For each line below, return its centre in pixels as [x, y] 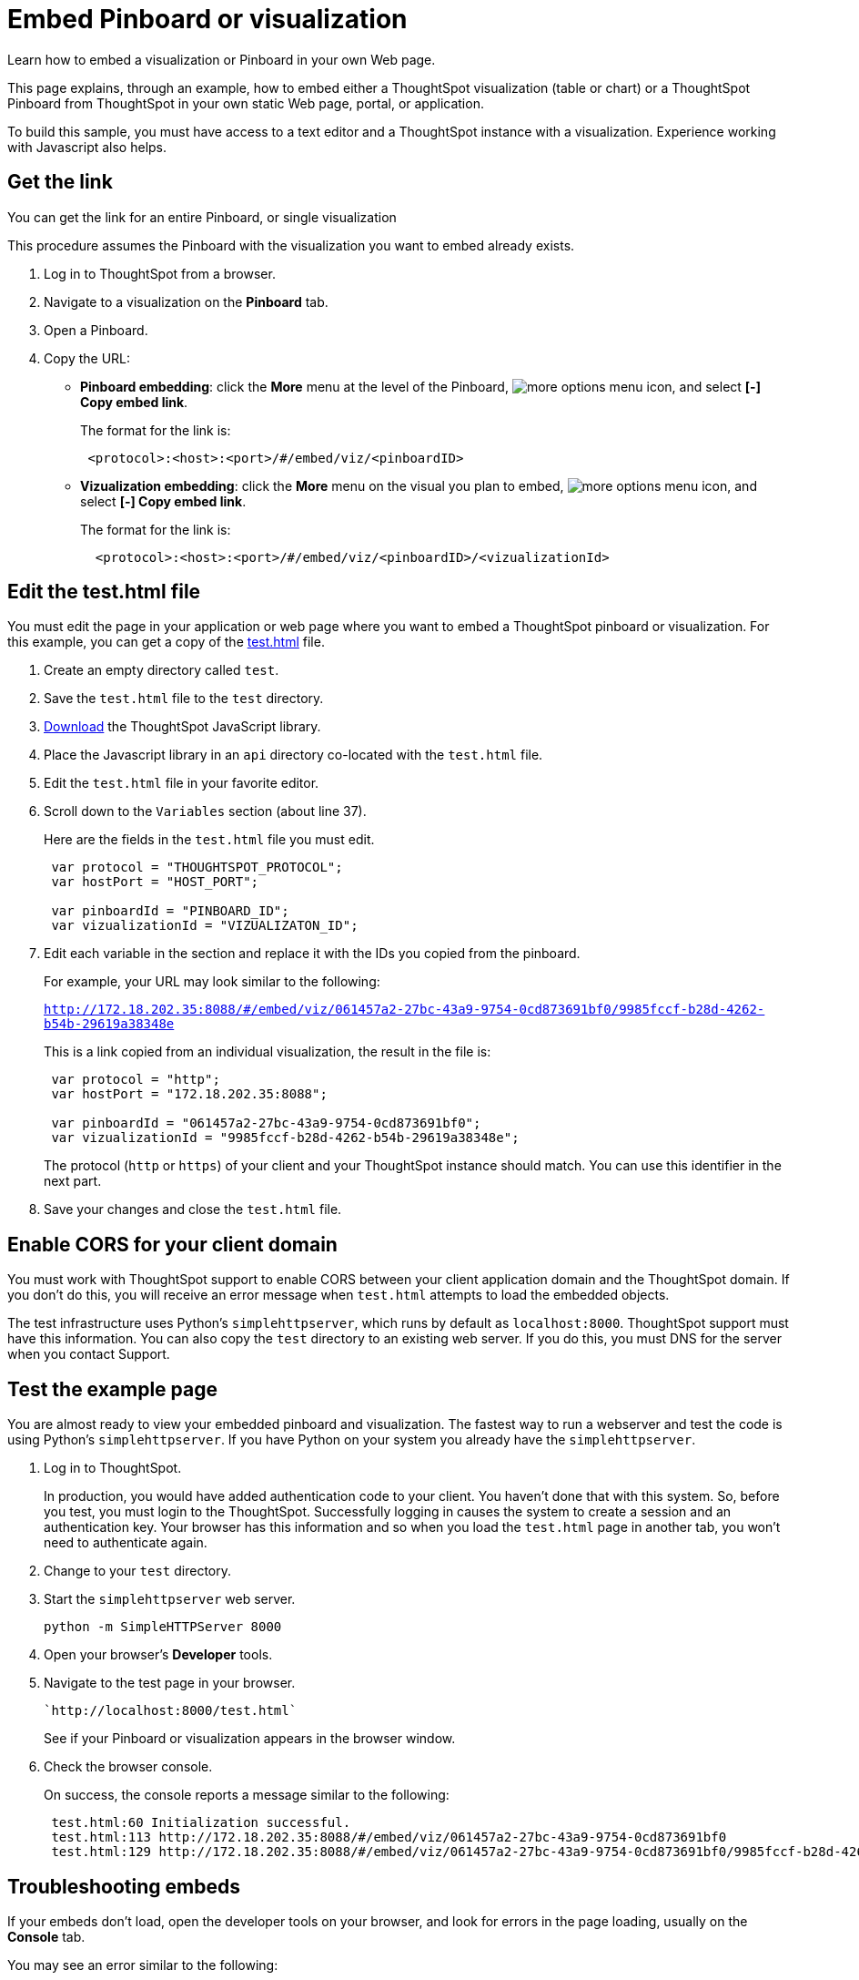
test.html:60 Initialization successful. [201, 1823]
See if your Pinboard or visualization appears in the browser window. [250, 1739]
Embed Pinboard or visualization [207, 19]
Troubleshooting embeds [124, 1886]
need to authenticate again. [126, 1543]
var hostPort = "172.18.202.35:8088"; [189, 1094]
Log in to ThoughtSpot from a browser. [160, 273]
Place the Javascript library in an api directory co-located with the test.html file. [293, 755]
